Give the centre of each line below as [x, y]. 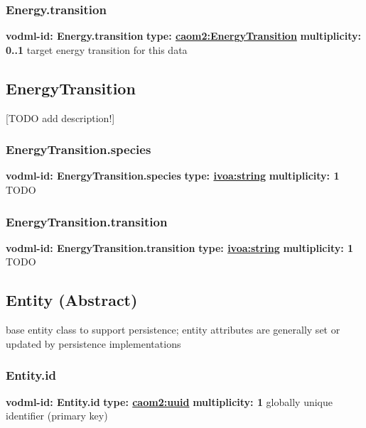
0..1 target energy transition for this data [97, 49]
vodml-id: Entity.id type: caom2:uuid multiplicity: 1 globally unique [169, 401]
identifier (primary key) [57, 416]
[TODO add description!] [60, 117]
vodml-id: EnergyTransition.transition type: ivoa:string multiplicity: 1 [180, 247]
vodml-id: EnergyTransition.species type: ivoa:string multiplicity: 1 [173, 176]
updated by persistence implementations [93, 343]
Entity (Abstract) [72, 300]
